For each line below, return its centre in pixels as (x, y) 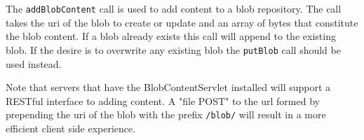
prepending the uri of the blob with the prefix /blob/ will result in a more (166, 114)
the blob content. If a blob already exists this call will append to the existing (171, 36)
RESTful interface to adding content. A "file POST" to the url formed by (163, 100)
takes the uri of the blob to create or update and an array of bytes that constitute (182, 22)
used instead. (34, 63)
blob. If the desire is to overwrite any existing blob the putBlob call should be (173, 49)
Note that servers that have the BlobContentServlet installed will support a (168, 87)
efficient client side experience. (71, 128)
